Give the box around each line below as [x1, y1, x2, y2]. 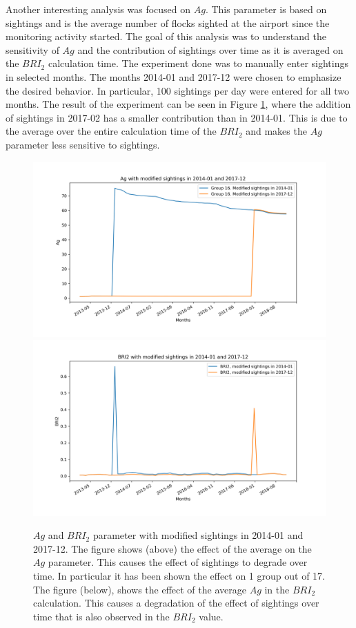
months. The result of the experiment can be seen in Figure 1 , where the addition [6, 97, 351, 111]
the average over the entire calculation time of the [6, 124, 217, 138]
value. [199, 609, 224, 623]
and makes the [246, 124, 307, 138]
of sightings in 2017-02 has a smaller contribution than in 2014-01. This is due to [6, 110, 348, 124]
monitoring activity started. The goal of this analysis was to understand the [6, 29, 326, 44]
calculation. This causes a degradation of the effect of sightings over [33, 596, 319, 610]
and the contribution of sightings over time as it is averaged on [77, 42, 344, 57]
